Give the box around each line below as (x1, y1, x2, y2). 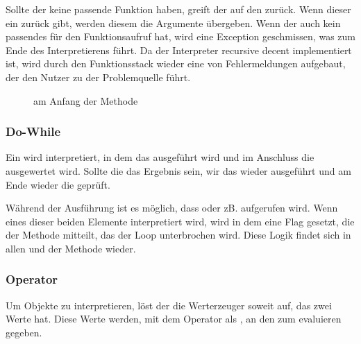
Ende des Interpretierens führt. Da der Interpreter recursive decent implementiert (6, 42, 352, 57)
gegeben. (6, 325, 42, 339)
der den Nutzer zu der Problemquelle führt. (6, 69, 191, 84)
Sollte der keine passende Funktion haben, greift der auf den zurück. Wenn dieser (6, 2, 351, 16)
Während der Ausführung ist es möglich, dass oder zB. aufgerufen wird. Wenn (6, 200, 338, 215)
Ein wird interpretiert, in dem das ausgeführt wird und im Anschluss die (6, 150, 314, 164)
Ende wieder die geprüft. (6, 177, 110, 191)
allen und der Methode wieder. (6, 241, 136, 255)
